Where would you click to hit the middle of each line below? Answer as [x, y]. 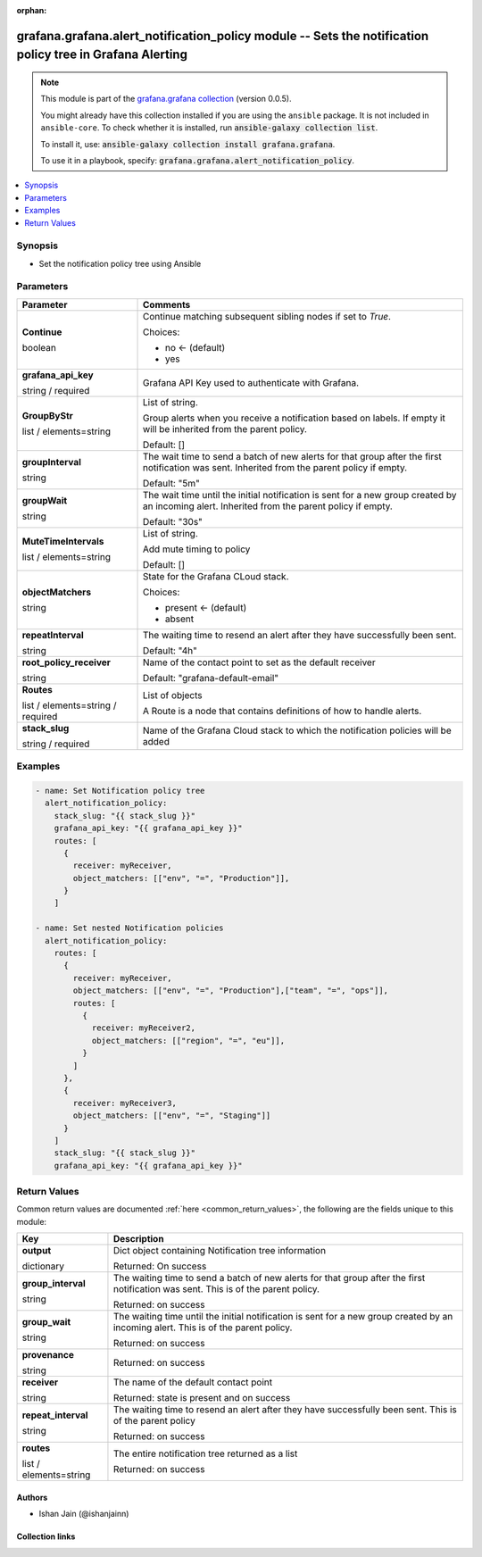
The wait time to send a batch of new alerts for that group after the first [292, 456]
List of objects [173, 695]
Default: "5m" [171, 483]
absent [180, 619]
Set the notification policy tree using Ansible [120, 263]
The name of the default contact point [193, 1382]
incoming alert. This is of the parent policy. [203, 1328]
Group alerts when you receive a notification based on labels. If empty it [294, 418]
